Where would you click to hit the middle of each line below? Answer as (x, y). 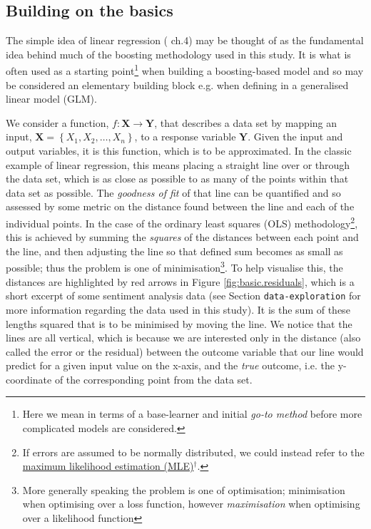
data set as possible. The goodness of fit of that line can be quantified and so (173, 192)
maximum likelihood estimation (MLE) (108, 466)
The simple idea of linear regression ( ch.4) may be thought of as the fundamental (185, 40)
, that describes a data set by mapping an (246, 122)
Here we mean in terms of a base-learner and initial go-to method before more (192, 414)
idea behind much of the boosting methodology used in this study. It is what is (178, 54)
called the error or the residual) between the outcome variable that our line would (185, 351)
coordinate (29, 379)
